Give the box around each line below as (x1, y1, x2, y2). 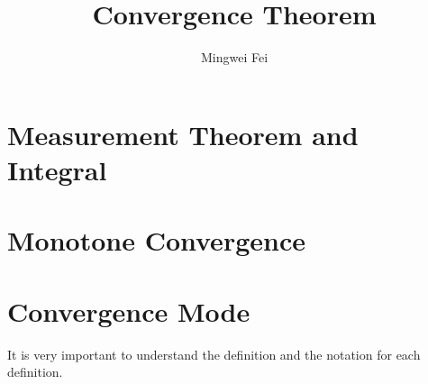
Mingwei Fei (200, 48, 269, 67)
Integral (7, 151, 107, 187)
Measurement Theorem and (7, 115, 359, 152)
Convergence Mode (7, 292, 250, 329)
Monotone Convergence (7, 222, 305, 259)
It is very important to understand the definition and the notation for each (7, 344, 421, 363)
